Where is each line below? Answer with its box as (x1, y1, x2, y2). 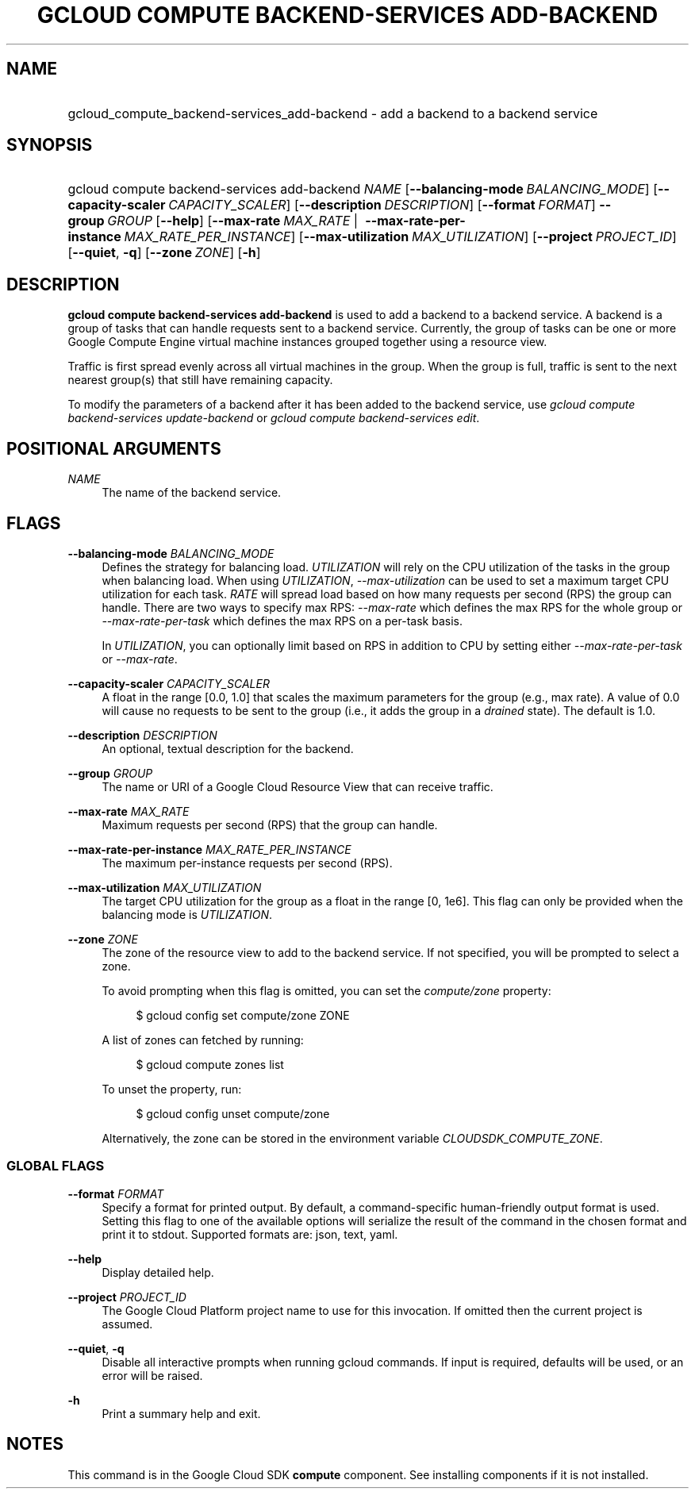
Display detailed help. (102, 1265, 214, 1279)
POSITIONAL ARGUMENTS (6, 438, 221, 459)
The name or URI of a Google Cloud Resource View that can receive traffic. (102, 779, 493, 794)
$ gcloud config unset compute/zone (136, 1106, 330, 1120)
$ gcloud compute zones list (136, 1057, 284, 1071)
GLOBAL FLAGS (6, 1158, 105, 1174)
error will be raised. (102, 1368, 203, 1382)
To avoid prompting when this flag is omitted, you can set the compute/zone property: (102, 983, 551, 997)
